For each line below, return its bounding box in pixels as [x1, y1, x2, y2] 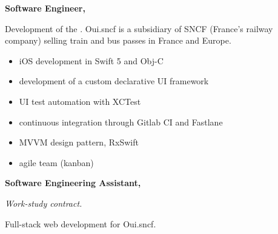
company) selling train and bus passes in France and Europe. [5, 34, 231, 47]
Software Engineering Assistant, [5, 176, 141, 189]
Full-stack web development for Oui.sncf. [5, 217, 156, 230]
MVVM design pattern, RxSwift [19, 136, 139, 149]
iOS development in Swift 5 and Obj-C [19, 54, 164, 67]
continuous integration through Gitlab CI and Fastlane [19, 115, 223, 128]
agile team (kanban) [19, 156, 94, 169]
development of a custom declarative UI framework [19, 75, 209, 87]
